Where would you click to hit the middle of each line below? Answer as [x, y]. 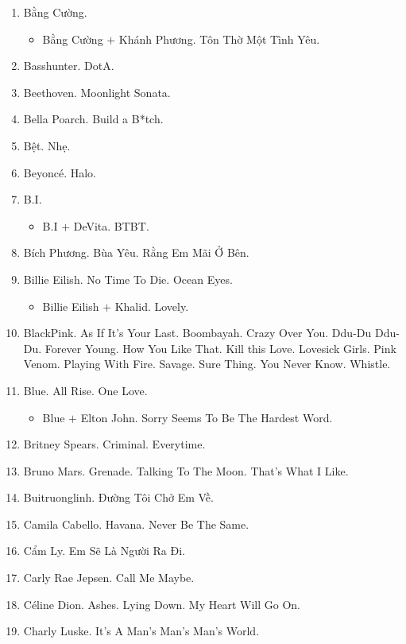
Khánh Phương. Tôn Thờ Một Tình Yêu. [219, 39]
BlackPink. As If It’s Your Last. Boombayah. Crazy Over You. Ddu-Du [197, 333]
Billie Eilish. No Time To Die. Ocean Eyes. [128, 279]
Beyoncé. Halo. [60, 172]
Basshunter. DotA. [69, 66]
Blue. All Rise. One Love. [85, 390]
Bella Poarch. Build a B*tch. [93, 119]
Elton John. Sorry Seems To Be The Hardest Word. [207, 417]
